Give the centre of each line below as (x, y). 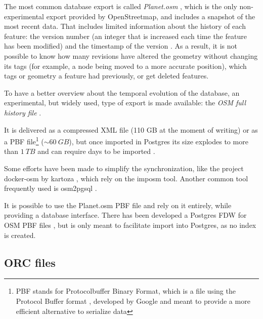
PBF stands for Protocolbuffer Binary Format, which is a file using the (126, 291)
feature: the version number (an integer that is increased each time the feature (125, 36)
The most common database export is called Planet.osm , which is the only (121, 6)
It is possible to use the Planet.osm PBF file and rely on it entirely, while (118, 205)
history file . (23, 112)
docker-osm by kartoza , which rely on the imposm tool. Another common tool (126, 178)
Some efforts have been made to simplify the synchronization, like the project (124, 168)
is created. (20, 235)
